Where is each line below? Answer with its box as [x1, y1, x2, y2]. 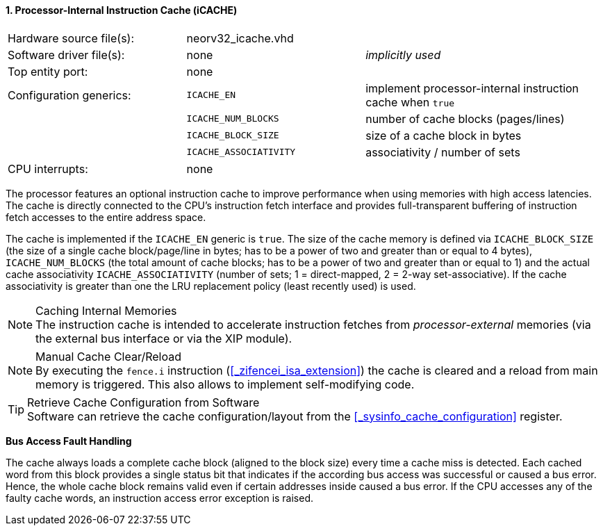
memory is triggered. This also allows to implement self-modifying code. [35, 377, 415, 391]
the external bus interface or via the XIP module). [35, 331, 292, 345]
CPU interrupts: [8, 161, 88, 176]
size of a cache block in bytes [365, 128, 522, 142]
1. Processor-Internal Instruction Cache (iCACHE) [6, 4, 238, 16]
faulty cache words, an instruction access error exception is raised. [6, 491, 314, 504]
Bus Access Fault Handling [6, 434, 132, 447]
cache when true [365, 95, 455, 109]
